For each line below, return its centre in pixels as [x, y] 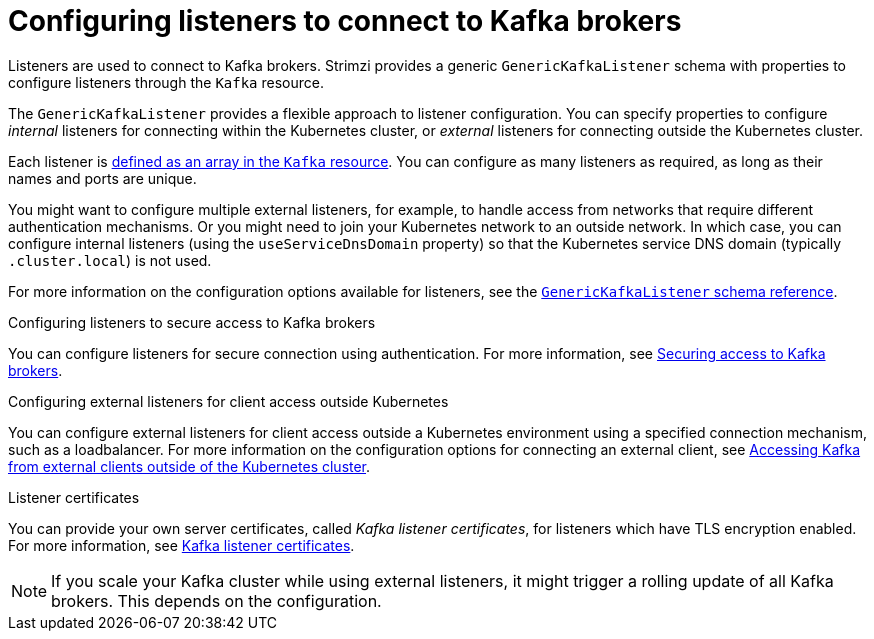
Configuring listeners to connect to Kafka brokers [345, 21]
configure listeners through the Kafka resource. [166, 82]
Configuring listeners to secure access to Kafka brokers [192, 322]
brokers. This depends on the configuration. [216, 600]
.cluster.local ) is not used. [110, 260]
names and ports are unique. [102, 178]
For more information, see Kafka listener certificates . [181, 545]
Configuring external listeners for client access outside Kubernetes [228, 401]
